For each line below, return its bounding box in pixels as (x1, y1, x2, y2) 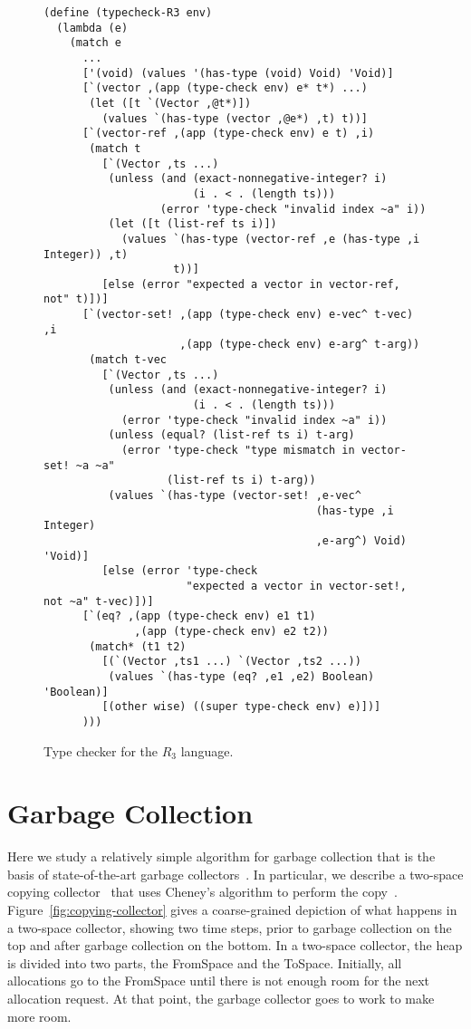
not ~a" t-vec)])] (43, 594, 154, 608)
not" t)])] (43, 293, 109, 306)
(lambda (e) (56, 21, 129, 34)
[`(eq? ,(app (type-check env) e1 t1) (82, 610, 316, 623)
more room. (7, 1006, 72, 1025)
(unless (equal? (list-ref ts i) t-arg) (108, 428, 355, 442)
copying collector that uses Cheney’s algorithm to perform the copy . (7, 882, 398, 901)
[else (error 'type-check (101, 564, 258, 578)
